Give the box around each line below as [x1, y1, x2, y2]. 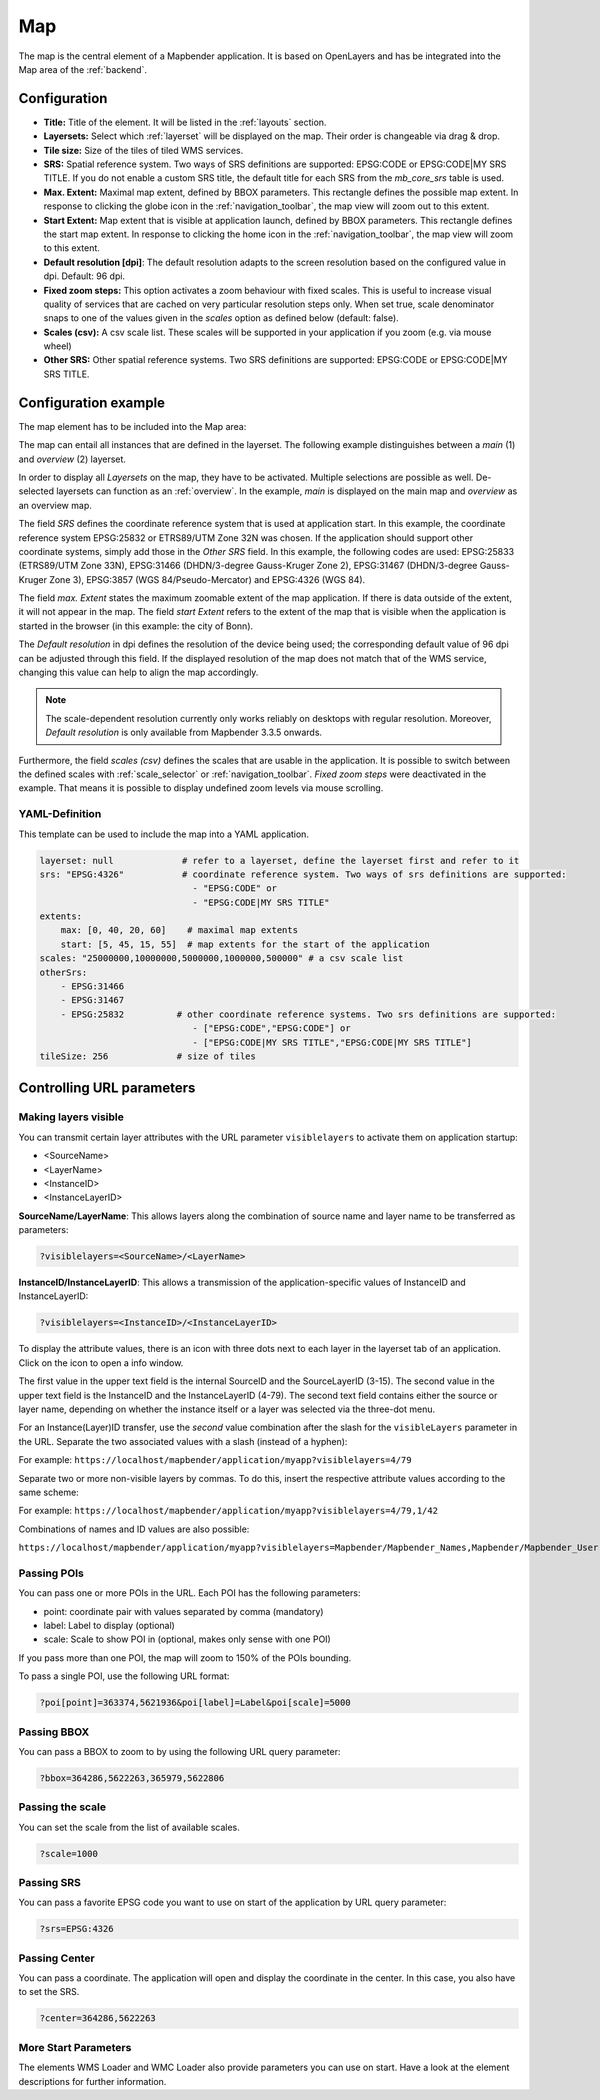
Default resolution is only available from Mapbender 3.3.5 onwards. [45, 726, 323, 739]
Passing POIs [18, 1566, 85, 1580]
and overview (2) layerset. [18, 453, 127, 465]
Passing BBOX [18, 1725, 90, 1739]
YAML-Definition [18, 807, 102, 821]
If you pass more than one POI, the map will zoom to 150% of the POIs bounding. [18, 1651, 352, 1664]
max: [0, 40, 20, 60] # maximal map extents [60, 925, 299, 936]
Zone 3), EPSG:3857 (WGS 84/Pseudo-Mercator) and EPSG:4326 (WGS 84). [48, 573, 366, 585]
